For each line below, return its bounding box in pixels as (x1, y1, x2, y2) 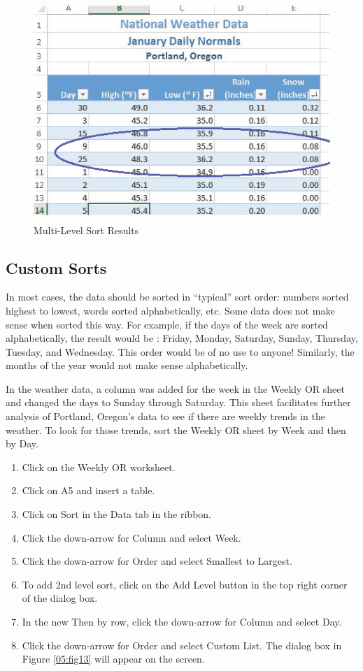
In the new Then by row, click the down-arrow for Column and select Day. (22, 614, 342, 629)
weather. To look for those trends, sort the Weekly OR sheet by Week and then (6, 422, 346, 437)
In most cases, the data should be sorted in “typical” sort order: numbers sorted (6, 289, 349, 304)
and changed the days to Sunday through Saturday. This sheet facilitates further (6, 395, 351, 410)
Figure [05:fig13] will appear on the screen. (22, 651, 205, 666)
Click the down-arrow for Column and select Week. (22, 530, 241, 544)
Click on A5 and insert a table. (22, 483, 155, 498)
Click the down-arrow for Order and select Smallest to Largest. (22, 554, 292, 568)
